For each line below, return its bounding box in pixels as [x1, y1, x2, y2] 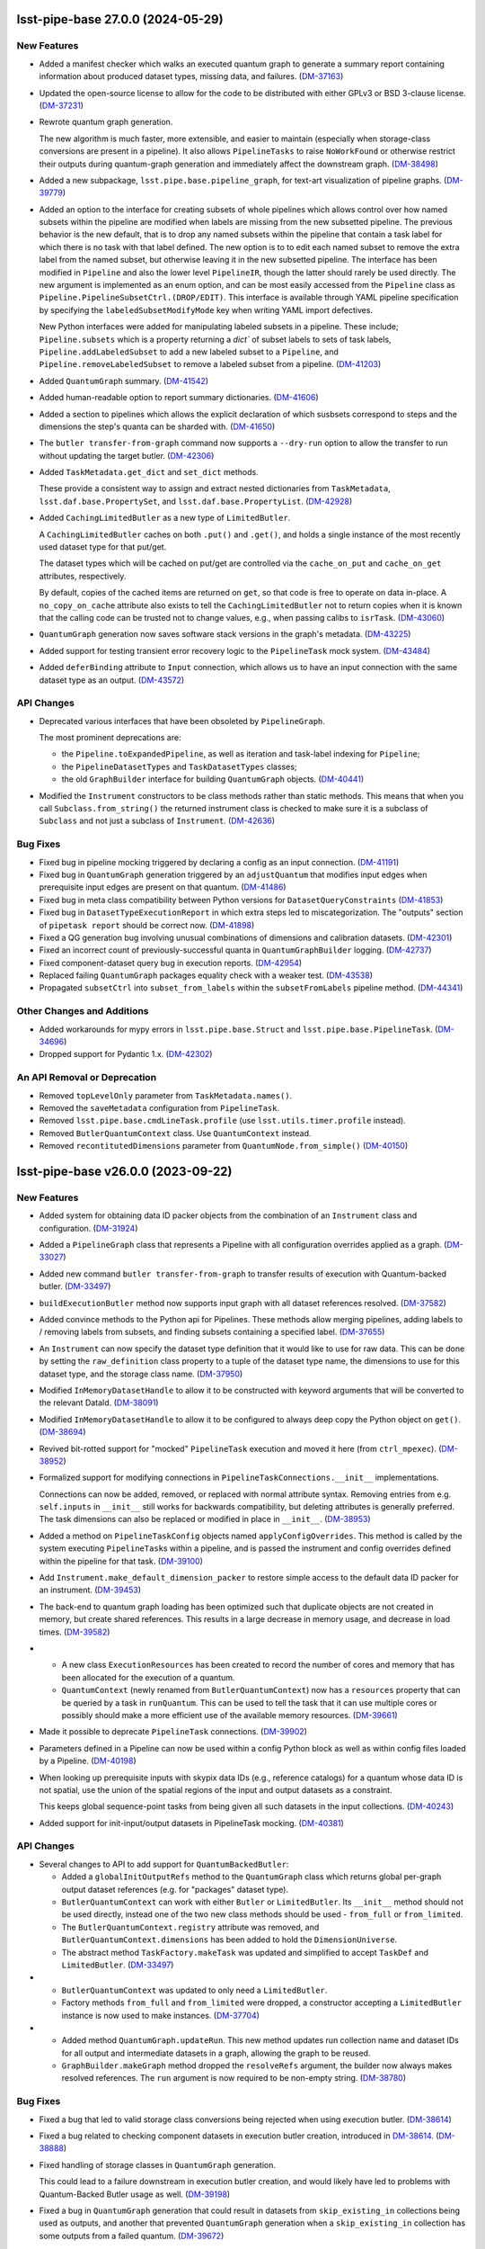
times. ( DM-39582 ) [39, 1626, 110, 1637]
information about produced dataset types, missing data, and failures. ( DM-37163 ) [39, 71, 344, 82]
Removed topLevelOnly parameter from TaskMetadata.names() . [39, 1089, 293, 1101]
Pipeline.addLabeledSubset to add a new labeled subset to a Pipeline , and [39, 346, 339, 357]
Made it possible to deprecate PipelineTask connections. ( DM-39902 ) [39, 1726, 307, 1737]
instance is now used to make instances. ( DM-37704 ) [61, 2010, 260, 2021]
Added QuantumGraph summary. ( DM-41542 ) [39, 375, 209, 386]
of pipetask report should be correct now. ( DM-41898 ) [39, 919, 255, 930]
